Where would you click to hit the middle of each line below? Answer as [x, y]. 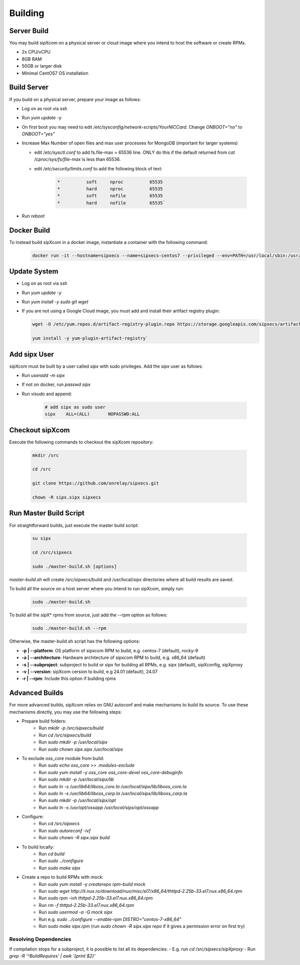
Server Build [29, 31]
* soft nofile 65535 [110, 196]
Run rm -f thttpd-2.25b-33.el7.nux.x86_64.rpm [86, 905]
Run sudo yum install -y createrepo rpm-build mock [92, 884]
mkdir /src [45, 455]
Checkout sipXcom [39, 430]
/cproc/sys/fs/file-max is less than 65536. [77, 159]
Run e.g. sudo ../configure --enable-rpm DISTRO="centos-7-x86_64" [110, 919]
